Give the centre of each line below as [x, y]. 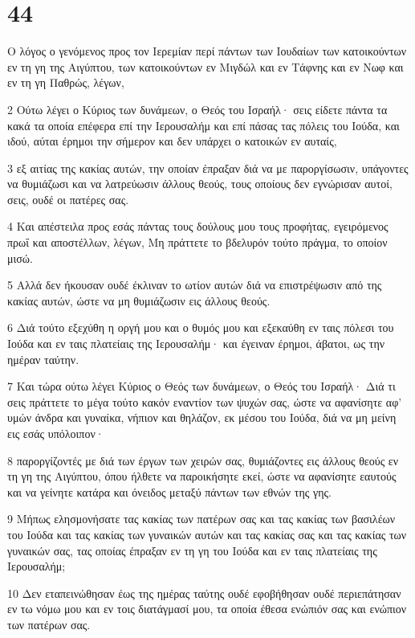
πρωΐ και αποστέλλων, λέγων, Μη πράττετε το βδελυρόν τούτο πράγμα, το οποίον [197, 242]
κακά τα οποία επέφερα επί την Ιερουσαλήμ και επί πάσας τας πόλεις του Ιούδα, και [203, 125]
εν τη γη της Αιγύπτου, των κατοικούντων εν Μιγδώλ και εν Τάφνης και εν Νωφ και [205, 66]
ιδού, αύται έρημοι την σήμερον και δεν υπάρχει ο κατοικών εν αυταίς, [172, 141]
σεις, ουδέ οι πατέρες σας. [68, 199]
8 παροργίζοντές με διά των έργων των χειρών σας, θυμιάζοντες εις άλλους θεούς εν [203, 460]
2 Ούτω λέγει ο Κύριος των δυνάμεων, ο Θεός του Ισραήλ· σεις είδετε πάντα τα [197, 109]
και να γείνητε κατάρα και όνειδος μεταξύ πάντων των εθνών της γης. [169, 491]
